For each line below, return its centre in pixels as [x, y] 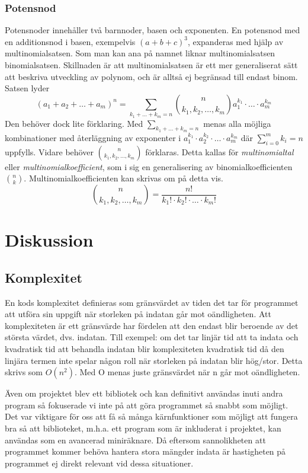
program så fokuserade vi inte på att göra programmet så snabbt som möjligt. [147, 405]
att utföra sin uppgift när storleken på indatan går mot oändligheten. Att [138, 314]
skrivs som [24, 372]
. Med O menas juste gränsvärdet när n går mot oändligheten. [187, 372]
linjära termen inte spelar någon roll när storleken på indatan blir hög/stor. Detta [154, 360]
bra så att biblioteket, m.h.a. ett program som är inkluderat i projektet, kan [143, 428]
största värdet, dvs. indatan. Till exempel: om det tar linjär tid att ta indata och [152, 337]
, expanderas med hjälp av [235, 41]
